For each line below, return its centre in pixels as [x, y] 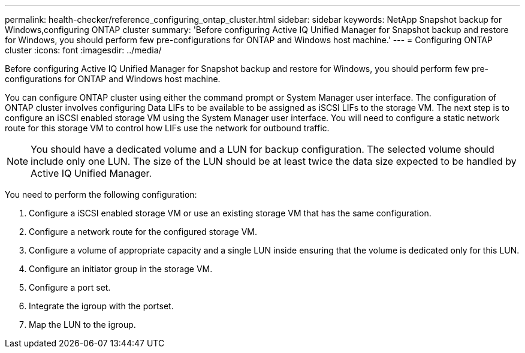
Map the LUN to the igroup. [82, 325]
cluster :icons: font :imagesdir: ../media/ [83, 50]
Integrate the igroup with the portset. [101, 306]
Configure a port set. [70, 287]
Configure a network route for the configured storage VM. [143, 232]
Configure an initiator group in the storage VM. [121, 269]
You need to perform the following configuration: [101, 194]
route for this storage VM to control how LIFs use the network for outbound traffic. [167, 128]
